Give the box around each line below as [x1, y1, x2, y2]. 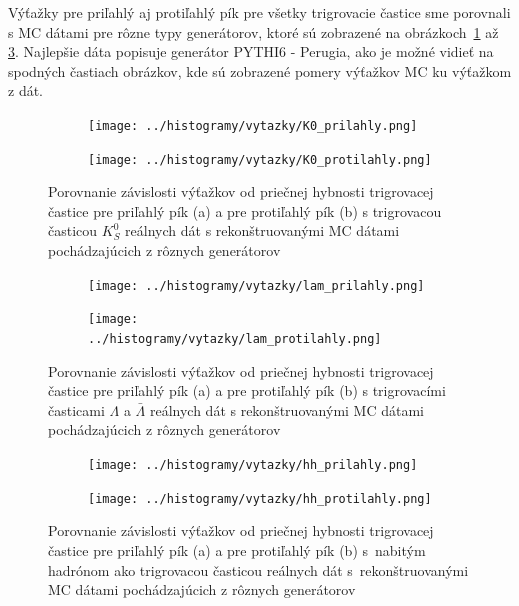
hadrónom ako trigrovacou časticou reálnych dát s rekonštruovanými [48, 559, 469, 580]
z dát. [8, 80, 43, 101]
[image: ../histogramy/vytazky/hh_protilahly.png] [88, 491, 432, 506]
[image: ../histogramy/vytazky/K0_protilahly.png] [88, 152, 432, 167]
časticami [48, 399, 105, 420]
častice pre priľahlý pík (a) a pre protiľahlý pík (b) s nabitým [48, 539, 426, 560]
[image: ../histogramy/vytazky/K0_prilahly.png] [88, 118, 418, 133]
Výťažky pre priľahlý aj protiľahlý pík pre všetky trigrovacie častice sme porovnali [8, 2, 511, 22]
